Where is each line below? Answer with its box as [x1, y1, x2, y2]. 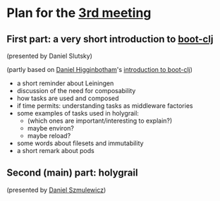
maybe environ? [27, 124, 75, 132]
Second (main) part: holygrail [6, 167, 138, 179]
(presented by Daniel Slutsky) [6, 51, 93, 60]
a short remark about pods [16, 147, 94, 154]
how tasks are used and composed [16, 94, 119, 102]
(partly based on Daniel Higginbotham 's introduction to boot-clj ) [6, 66, 193, 73]
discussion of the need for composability [16, 87, 136, 95]
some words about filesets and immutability [16, 139, 144, 147]
